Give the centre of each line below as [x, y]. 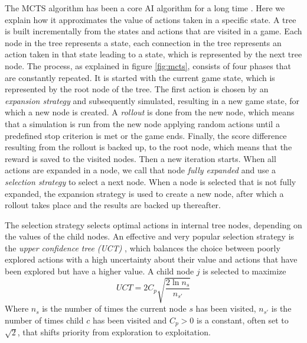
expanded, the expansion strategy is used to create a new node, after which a [144, 193]
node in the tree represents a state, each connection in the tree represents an [143, 42]
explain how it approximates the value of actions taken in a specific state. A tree [151, 19]
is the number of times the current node [114, 308]
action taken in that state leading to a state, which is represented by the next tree [153, 54]
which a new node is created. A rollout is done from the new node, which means [150, 112]
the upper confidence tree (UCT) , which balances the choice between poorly [143, 247]
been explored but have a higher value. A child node [99, 271]
